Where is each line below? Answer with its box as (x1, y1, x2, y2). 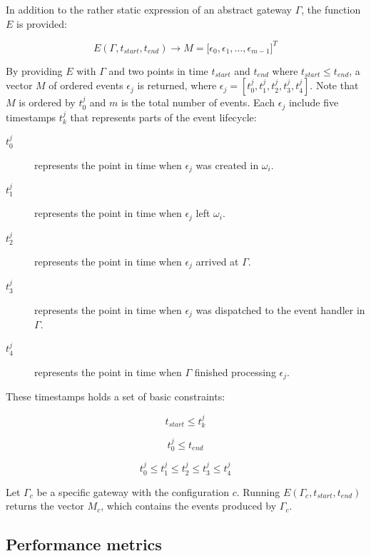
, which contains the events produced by (101, 498, 277, 513)
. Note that (310, 78, 359, 93)
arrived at (195, 253, 239, 268)
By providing (6, 63, 63, 78)
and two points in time (108, 63, 208, 78)
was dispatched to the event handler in (195, 302, 365, 317)
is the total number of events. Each (121, 95, 275, 110)
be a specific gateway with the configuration (36, 484, 230, 499)
